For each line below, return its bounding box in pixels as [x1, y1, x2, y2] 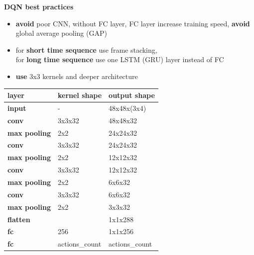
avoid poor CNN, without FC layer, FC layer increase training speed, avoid [15, 18, 250, 28]
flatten [7, 214, 30, 224]
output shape [109, 90, 155, 100]
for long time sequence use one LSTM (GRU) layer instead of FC [15, 54, 224, 65]
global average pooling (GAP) [15, 28, 107, 38]
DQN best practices [4, 1, 74, 11]
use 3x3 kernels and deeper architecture [15, 71, 138, 81]
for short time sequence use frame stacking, [15, 44, 157, 55]
